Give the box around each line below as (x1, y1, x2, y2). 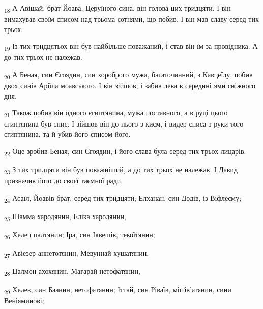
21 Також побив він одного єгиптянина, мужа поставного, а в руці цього (4, 107, 228, 119)
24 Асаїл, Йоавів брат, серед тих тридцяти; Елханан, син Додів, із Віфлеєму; (4, 192, 242, 204)
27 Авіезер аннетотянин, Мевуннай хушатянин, (4, 247, 149, 259)
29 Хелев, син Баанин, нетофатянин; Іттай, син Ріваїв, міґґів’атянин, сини (4, 284, 231, 296)
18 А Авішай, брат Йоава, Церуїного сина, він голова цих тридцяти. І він (4, 3, 231, 14)
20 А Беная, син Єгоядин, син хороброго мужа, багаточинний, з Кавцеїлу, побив (4, 69, 253, 81)
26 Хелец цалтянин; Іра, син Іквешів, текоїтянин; (4, 229, 155, 241)
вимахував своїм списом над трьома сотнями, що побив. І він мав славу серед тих (4, 14, 259, 24)
